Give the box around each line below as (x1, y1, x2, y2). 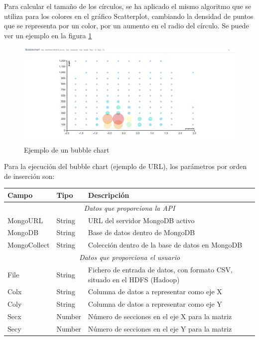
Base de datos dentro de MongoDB (88, 227, 195, 238)
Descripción (88, 189, 129, 200)
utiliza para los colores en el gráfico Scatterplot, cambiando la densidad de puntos (4, 10, 254, 21)
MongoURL (7, 215, 43, 225)
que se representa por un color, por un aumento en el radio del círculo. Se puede (4, 20, 249, 31)
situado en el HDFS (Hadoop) (88, 274, 180, 284)
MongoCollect (7, 240, 50, 250)
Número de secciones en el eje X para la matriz (88, 311, 232, 322)
